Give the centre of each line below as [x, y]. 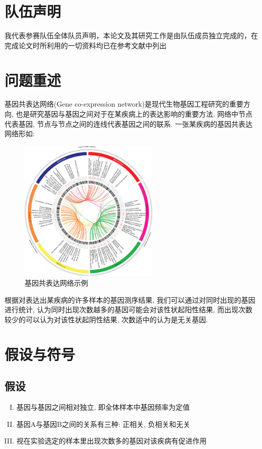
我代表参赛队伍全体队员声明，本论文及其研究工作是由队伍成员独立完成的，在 [131, 35]
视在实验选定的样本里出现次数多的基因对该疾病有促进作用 [111, 441]
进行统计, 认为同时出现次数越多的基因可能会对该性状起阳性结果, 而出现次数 [129, 309]
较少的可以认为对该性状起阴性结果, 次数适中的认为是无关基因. [106, 319]
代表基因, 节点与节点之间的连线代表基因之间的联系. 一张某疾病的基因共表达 [129, 123]
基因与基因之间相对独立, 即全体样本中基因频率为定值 [103, 407]
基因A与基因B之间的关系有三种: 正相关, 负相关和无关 [103, 424]
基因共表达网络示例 [56, 283]
